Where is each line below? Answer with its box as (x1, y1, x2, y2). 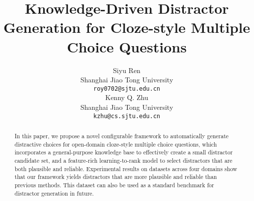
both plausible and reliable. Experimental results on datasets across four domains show (14, 164, 237, 173)
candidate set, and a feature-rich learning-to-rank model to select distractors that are (14, 156, 232, 164)
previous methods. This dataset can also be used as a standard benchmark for (14, 180, 214, 189)
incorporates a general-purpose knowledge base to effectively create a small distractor (14, 148, 233, 156)
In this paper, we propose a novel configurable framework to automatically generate (14, 131, 229, 140)
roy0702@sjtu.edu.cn (93, 85, 161, 92)
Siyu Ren (113, 65, 141, 75)
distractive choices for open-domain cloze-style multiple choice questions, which (14, 140, 217, 148)
